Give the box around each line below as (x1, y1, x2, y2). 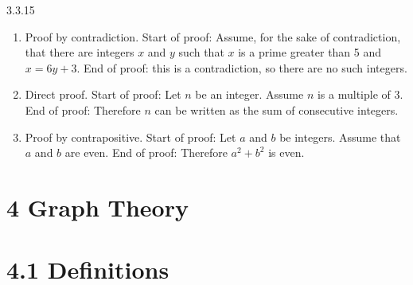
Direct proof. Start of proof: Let (25, 86, 181, 103)
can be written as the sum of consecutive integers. (154, 101, 399, 118)
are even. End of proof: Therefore (64, 144, 228, 161)
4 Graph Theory (6, 190, 189, 223)
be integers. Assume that (279, 128, 401, 145)
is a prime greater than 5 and (238, 44, 382, 61)
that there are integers (25, 44, 134, 61)
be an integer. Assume (195, 86, 304, 103)
